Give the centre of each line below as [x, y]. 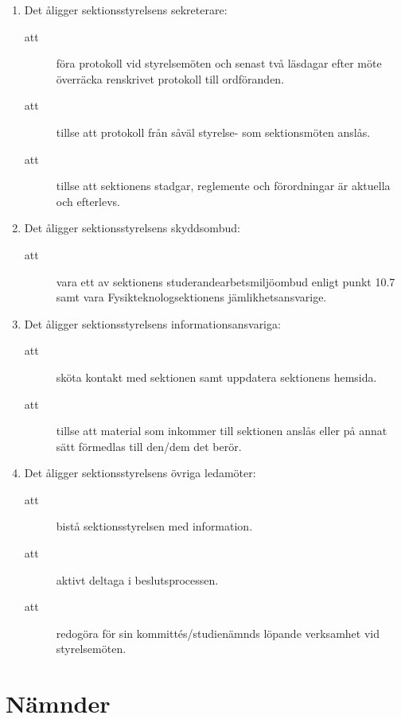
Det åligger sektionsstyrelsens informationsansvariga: [152, 323]
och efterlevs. [88, 201]
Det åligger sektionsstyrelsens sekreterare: [126, 10]
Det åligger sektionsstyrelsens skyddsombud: [132, 228]
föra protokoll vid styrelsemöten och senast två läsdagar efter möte [219, 63]
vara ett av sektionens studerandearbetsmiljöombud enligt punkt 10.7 [226, 281]
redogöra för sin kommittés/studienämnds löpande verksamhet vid [218, 633]
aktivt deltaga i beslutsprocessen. [137, 579]
